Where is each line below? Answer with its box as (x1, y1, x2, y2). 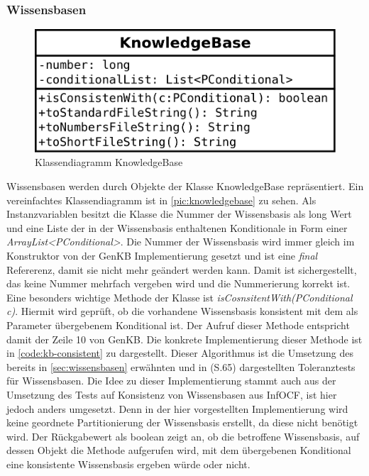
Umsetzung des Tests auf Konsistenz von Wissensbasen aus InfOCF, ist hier (6, 387, 337, 402)
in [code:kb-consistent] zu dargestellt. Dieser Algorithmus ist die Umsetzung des (6, 345, 353, 360)
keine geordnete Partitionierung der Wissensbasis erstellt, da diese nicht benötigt (6, 415, 358, 430)
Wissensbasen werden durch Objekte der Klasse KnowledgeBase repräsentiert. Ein (6, 179, 364, 194)
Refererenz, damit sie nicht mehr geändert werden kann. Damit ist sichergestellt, (6, 262, 357, 277)
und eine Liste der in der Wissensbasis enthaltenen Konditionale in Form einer (6, 220, 348, 235)
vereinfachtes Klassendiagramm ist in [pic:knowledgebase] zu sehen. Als (6, 192, 316, 207)
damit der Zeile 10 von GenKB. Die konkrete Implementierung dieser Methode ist (6, 331, 363, 346)
